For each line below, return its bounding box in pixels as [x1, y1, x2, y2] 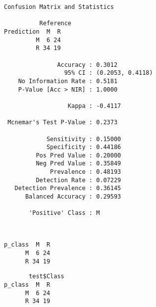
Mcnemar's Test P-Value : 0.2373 [7, 119, 118, 126]
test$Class [29, 273, 64, 280]
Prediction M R [4, 28, 61, 35]
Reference [39, 20, 72, 27]
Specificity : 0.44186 [46, 144, 121, 151]
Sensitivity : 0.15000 [46, 135, 121, 143]
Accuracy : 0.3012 [57, 61, 118, 68]
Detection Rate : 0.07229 [36, 176, 121, 184]
